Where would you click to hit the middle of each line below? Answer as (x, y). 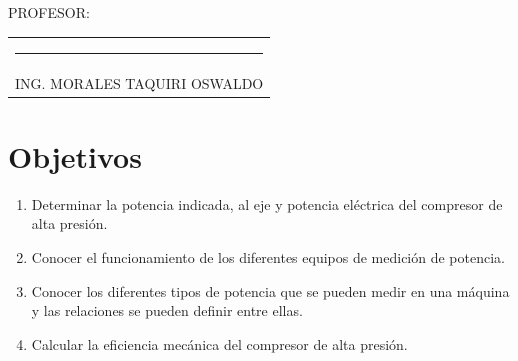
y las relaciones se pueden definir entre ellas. (167, 310)
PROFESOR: (49, 12)
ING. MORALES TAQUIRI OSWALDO (139, 82)
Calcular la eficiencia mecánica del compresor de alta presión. (219, 343)
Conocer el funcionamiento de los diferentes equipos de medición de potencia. (268, 257)
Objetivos (75, 155)
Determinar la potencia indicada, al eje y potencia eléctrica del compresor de (267, 203)
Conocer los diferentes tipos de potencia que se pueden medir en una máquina (270, 290)
